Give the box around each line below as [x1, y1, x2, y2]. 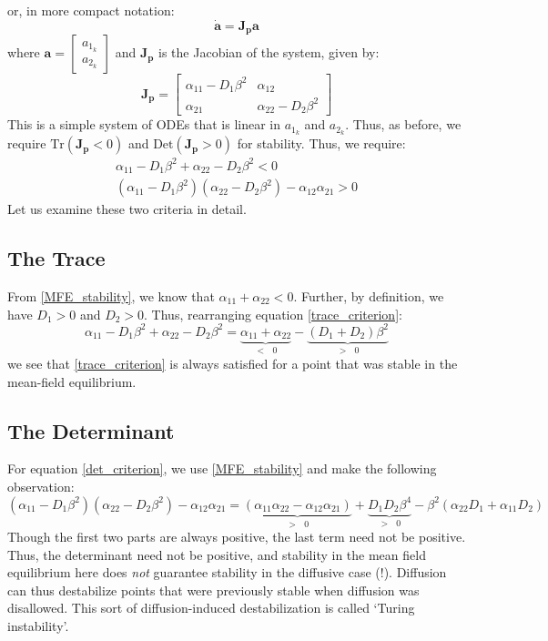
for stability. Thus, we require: [237, 134, 406, 153]
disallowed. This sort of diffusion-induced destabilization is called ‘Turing [7, 598, 415, 617]
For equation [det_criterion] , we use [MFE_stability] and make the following [7, 459, 437, 478]
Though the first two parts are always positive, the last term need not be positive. [7, 527, 466, 546]
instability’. [7, 616, 69, 636]
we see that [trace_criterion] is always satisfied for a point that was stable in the [7, 354, 458, 373]
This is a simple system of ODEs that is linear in [7, 115, 280, 134]
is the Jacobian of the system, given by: [158, 43, 380, 62]
